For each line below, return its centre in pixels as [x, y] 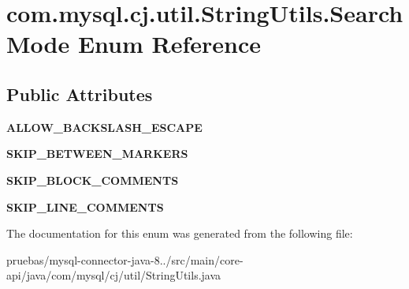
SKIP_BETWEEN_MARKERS [97, 154]
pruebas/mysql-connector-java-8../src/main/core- [125, 259]
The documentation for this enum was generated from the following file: [180, 233]
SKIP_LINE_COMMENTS [85, 206]
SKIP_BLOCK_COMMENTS [93, 180]
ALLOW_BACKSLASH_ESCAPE [104, 127]
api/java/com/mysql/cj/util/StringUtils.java [114, 275]
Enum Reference [169, 44]
